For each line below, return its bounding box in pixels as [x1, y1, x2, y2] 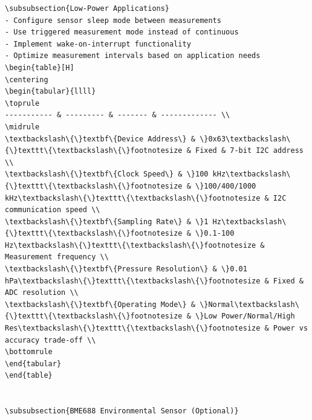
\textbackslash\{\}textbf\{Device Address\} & [5, 134, 195, 143]
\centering [5, 75, 48, 84]
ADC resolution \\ [5, 288, 79, 297]
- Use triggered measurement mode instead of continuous [5, 28, 239, 37]
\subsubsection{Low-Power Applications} [5, 4, 170, 13]
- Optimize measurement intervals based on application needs [5, 51, 261, 60]
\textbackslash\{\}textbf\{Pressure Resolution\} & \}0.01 [5, 265, 247, 274]
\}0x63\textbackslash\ [200, 134, 291, 143]
